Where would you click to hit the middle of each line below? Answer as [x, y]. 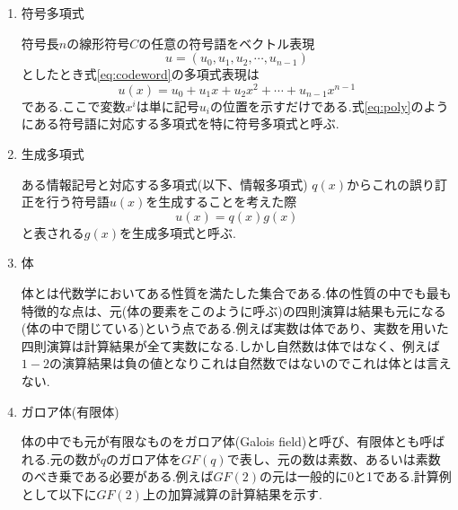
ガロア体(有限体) [70, 411]
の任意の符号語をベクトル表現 [227, 43]
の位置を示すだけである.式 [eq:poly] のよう [329, 106]
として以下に [59, 493]
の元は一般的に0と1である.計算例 [356, 476]
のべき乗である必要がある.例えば [117, 476]
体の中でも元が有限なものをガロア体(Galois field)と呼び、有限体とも [220, 441]
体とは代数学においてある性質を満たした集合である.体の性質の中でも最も [236, 293]
